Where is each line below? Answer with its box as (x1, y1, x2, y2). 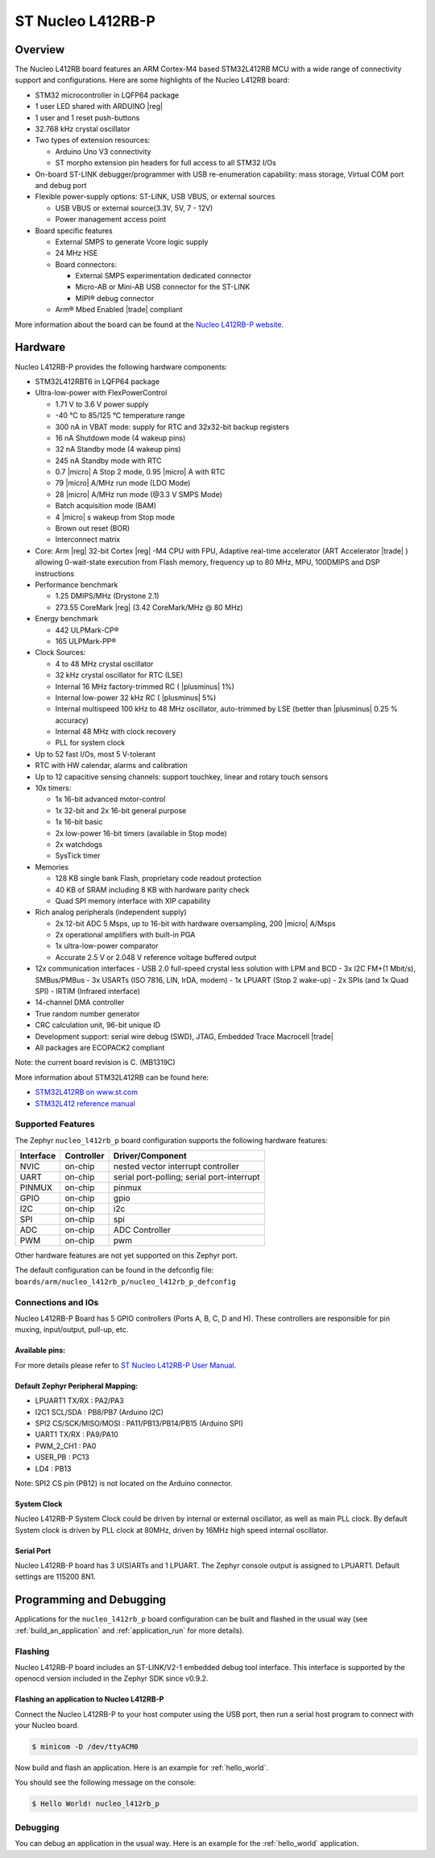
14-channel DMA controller (35, 997, 125, 1008)
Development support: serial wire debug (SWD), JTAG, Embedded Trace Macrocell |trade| (35, 1031, 334, 1041)
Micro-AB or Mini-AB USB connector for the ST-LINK (75, 282, 251, 292)
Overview (14, 43, 65, 56)
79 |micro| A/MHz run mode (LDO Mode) (55, 478, 191, 488)
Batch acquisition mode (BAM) (55, 501, 157, 511)
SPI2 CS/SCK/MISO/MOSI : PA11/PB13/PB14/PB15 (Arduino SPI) (35, 1418, 244, 1428)
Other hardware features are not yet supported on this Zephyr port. (14, 1250, 238, 1260)
